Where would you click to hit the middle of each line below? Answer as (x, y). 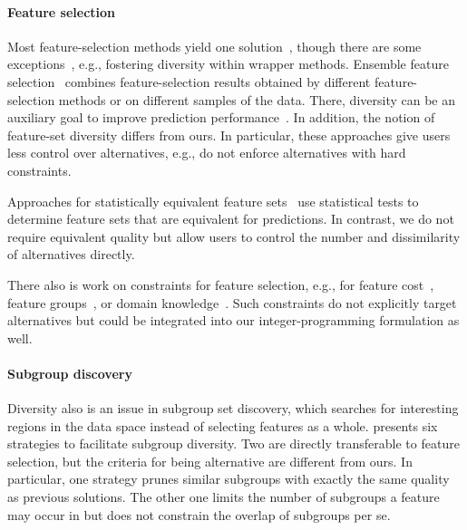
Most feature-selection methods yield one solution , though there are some (214, 46)
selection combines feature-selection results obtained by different (189, 81)
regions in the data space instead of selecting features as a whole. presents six (223, 425)
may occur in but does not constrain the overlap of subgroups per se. (199, 514)
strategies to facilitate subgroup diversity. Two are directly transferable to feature (233, 443)
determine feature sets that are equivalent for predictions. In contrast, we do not (231, 219)
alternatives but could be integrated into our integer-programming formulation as (233, 320)
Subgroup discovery (70, 373)
